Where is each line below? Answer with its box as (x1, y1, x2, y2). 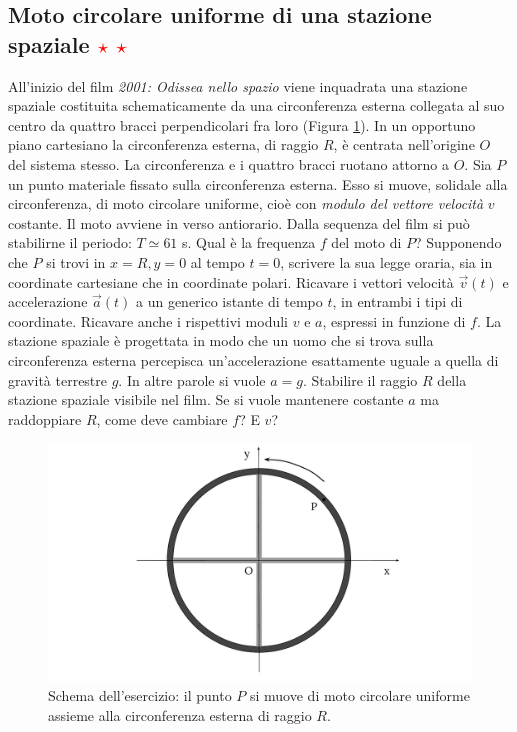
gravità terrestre (8, 369, 108, 390)
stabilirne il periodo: (8, 232, 132, 253)
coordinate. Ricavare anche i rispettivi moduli (8, 310, 289, 331)
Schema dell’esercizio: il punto (48, 685, 232, 706)
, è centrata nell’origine (333, 134, 475, 155)
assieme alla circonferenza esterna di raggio (48, 704, 312, 725)
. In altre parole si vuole (118, 369, 266, 390)
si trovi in (46, 251, 106, 272)
